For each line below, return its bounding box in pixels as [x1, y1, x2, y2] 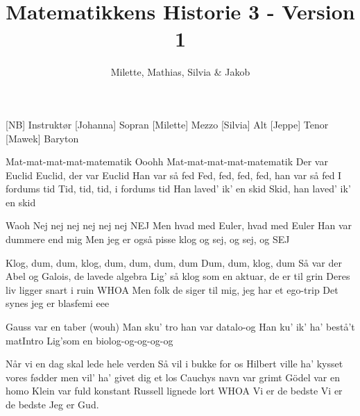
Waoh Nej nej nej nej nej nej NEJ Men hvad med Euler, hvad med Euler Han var [6, 218, 352, 233]
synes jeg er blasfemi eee [6, 296, 110, 310]
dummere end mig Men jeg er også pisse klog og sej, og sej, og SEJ [6, 232, 290, 247]
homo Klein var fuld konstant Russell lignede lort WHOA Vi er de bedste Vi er [6, 383, 343, 398]
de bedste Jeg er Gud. [6, 397, 99, 411]
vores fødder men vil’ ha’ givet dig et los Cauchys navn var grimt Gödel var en [6, 369, 340, 384]
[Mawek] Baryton [6, 131, 79, 145]
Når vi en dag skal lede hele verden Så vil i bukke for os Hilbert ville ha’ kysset [6, 356, 343, 371]
